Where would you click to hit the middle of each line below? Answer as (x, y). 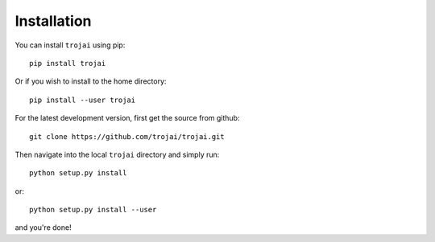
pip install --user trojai (83, 100)
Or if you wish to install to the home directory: (91, 81)
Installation (53, 21)
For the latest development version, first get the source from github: (127, 118)
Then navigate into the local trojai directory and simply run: (117, 154)
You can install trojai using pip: (70, 45)
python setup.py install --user (93, 210)
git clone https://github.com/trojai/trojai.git (127, 136)
